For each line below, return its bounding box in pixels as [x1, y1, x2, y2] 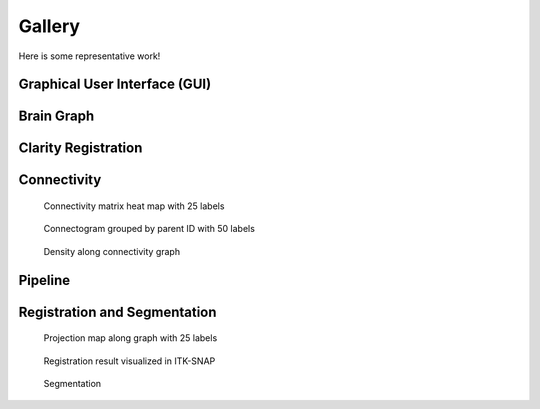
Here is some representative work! [18, 50, 161, 62]
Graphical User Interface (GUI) [18, 76, 212, 93]
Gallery [18, 15, 80, 37]
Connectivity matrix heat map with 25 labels [43, 200, 225, 212]
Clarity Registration [18, 140, 143, 157]
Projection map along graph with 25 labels [43, 332, 218, 344]
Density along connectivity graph [43, 245, 180, 257]
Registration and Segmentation [18, 303, 217, 320]
